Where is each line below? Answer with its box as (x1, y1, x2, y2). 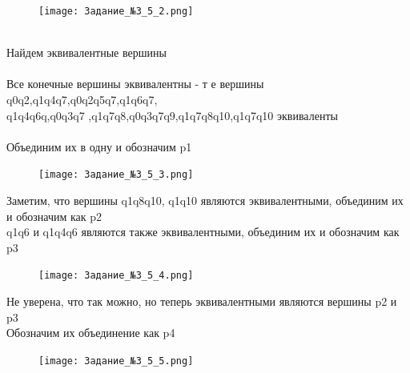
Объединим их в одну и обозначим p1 (6, 138, 192, 154)
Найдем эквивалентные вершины (6, 44, 167, 61)
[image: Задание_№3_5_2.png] (38, 6, 194, 17)
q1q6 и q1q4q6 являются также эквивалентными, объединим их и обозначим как (6, 223, 400, 240)
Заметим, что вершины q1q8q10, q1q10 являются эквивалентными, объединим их (6, 192, 404, 209)
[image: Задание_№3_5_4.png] (38, 270, 194, 282)
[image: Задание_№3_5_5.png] (38, 355, 194, 367)
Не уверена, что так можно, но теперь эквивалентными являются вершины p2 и (6, 293, 397, 310)
